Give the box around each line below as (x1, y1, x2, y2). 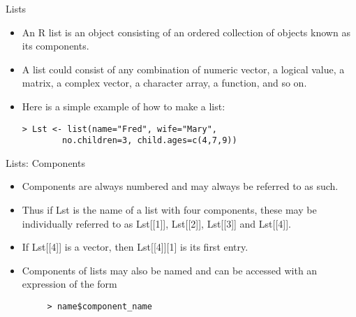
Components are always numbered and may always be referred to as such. (22, 179, 339, 193)
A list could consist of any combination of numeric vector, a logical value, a (22, 61, 345, 76)
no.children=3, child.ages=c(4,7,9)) (62, 135, 237, 146)
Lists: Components (6, 155, 85, 170)
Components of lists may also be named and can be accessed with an (22, 263, 318, 277)
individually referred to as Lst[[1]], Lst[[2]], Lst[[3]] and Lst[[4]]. (22, 216, 291, 230)
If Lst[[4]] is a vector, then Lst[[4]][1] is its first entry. (22, 239, 249, 254)
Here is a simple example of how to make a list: (22, 98, 225, 113)
